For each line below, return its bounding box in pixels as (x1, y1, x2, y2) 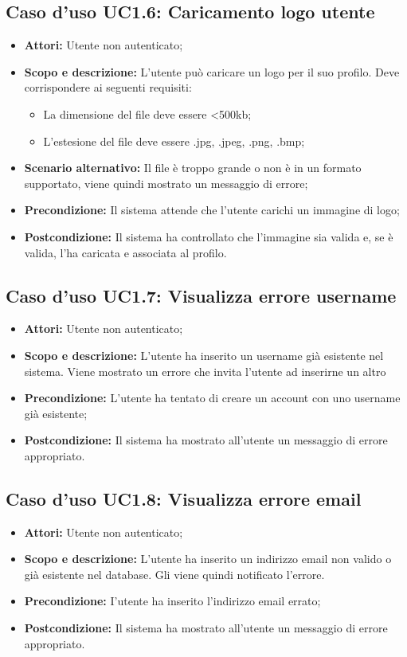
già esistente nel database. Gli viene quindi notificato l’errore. (24, 565, 325, 582)
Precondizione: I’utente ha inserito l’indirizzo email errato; (24, 592, 321, 609)
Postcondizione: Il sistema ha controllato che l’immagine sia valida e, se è (24, 228, 393, 244)
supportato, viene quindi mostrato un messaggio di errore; (24, 174, 308, 191)
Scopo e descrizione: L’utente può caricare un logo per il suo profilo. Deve (24, 63, 400, 80)
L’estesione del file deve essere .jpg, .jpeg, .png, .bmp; (43, 132, 305, 149)
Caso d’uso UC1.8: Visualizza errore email (6, 486, 362, 510)
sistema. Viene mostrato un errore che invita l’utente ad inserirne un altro (24, 362, 386, 379)
